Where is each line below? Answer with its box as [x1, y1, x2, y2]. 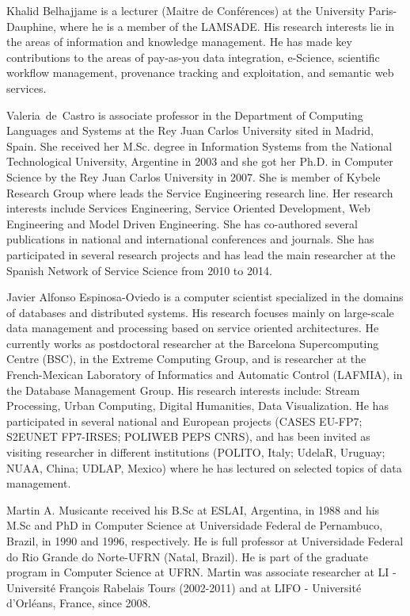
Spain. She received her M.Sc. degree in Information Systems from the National [6, 137, 393, 154]
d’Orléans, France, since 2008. [6, 595, 151, 611]
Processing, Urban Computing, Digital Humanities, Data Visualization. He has [6, 397, 389, 414]
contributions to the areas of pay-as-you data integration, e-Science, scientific [6, 48, 380, 65]
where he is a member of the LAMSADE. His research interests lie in [59, 17, 395, 34]
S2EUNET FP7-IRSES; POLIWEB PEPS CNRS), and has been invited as [6, 428, 370, 445]
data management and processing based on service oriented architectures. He [6, 319, 379, 336]
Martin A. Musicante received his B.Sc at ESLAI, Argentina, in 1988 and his [6, 501, 380, 518]
